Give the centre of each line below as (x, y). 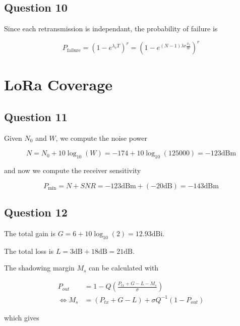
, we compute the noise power (101, 138)
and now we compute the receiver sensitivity (73, 170)
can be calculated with (124, 268)
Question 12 (36, 212)
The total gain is (30, 233)
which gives (22, 317)
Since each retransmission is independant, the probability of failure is (111, 29)
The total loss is (29, 251)
